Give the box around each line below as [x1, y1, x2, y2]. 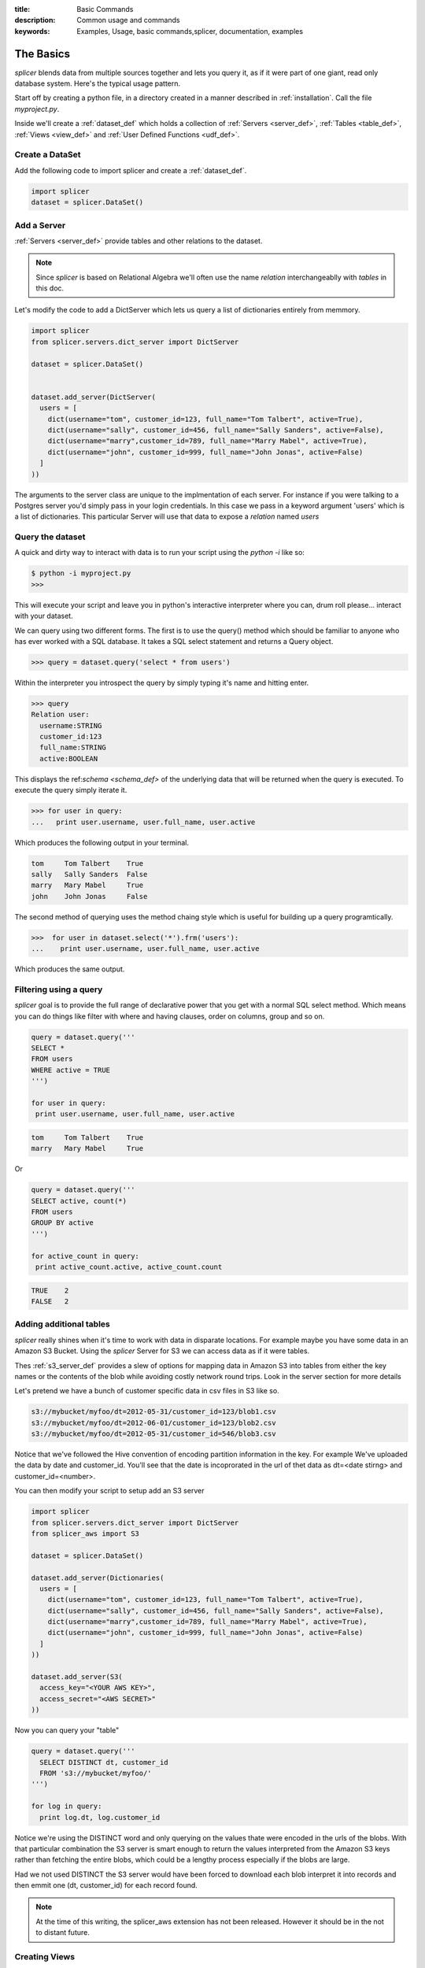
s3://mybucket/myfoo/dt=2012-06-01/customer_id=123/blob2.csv [31, 1418, 276, 1427]
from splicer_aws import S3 [31, 1529, 139, 1538]
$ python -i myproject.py [31, 569, 131, 578]
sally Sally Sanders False [31, 870, 148, 879]
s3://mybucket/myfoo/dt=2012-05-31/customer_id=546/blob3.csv [31, 1430, 276, 1438]
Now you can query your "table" [14, 1726, 120, 1735]
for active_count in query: [31, 1252, 139, 1260]
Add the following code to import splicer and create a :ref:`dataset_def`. [14, 165, 247, 175]
